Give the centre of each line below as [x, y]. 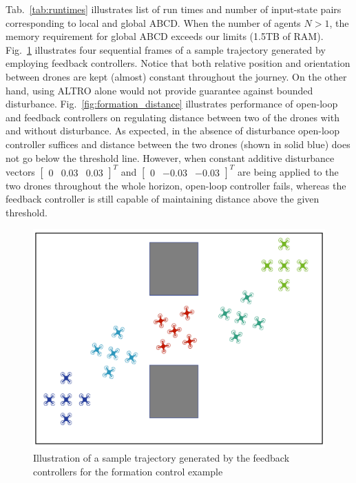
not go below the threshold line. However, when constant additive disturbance [170, 157]
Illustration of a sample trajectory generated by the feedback [161, 458]
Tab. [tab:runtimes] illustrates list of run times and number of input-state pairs [174, 9]
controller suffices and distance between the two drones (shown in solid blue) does [178, 144]
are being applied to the [288, 171]
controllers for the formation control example [128, 471]
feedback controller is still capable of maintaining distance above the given [163, 199]
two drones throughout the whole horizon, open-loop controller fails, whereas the [176, 185]
